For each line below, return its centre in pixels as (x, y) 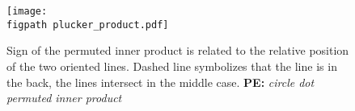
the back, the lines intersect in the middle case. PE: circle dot (161, 82)
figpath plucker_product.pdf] (88, 25)
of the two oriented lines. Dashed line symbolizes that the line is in (172, 66)
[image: (27, 11)
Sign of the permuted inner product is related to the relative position (178, 50)
